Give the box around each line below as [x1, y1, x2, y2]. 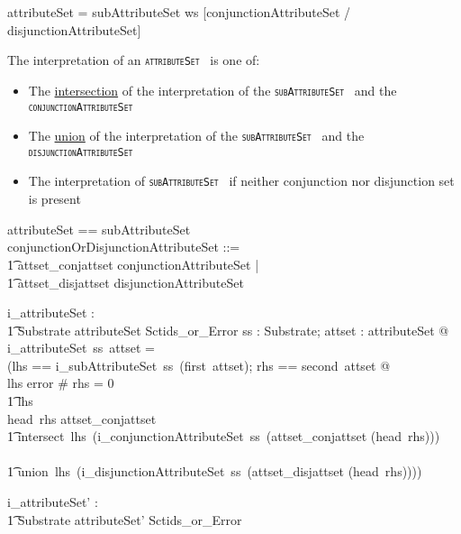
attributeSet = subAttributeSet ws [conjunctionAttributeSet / [7, 3, 351, 21]
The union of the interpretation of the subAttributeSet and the [28, 126, 365, 145]
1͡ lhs [7, 391, 33, 410]
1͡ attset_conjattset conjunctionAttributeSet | [7, 254, 259, 273]
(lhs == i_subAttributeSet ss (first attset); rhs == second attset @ [7, 355, 391, 374]
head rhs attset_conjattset [7, 409, 157, 428]
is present [28, 189, 81, 208]
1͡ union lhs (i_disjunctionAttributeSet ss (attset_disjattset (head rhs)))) [7, 462, 422, 481]
